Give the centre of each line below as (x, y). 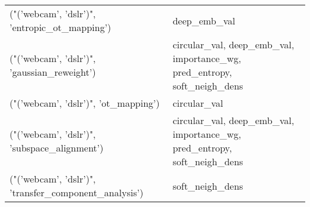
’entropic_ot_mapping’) (61, 27)
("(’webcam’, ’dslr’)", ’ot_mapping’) (85, 103)
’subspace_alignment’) (57, 148)
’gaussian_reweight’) (53, 72)
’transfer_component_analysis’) (77, 192)
